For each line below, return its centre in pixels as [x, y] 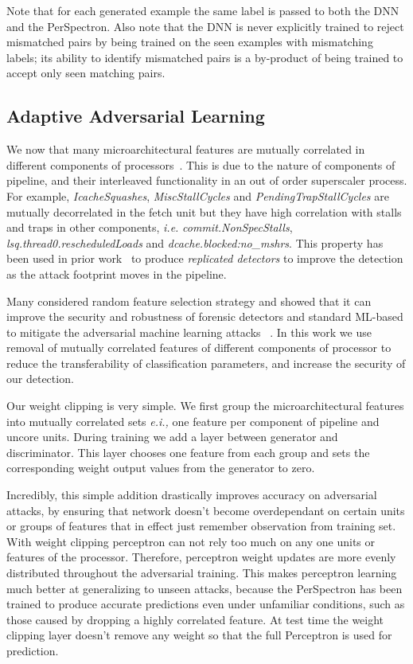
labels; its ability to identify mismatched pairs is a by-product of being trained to [205, 57]
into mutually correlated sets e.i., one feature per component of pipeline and [193, 421]
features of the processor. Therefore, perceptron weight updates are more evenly [201, 557]
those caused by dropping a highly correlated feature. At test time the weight [195, 619]
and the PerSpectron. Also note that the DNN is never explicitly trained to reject [205, 26]
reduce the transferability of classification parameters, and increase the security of [206, 363]
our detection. [40, 379]
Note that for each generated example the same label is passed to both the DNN [203, 10]
